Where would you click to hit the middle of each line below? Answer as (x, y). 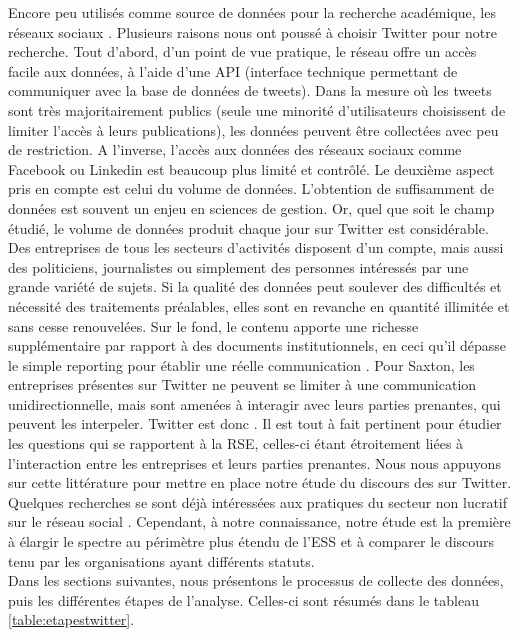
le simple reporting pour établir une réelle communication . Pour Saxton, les (241, 364)
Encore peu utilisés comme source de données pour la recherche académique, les (252, 12)
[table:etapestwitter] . (71, 619)
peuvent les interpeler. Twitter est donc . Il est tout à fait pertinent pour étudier (255, 423)
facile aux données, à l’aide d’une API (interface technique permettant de (233, 70)
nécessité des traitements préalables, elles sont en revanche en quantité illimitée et (259, 305)
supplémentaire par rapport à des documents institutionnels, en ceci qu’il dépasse (257, 345)
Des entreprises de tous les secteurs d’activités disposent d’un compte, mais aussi (256, 247)
